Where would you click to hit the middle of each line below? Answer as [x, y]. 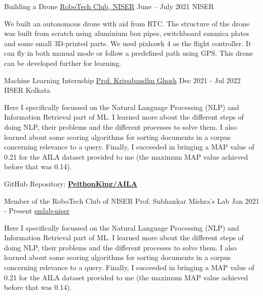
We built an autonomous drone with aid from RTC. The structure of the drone [127, 23]
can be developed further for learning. [63, 63]
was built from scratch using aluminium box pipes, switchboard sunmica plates [127, 33]
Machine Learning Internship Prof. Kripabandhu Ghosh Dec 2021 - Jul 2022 [122, 80]
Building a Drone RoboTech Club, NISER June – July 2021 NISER [109, 6]
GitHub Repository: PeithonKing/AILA [71, 183]
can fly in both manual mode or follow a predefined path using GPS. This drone [129, 53]
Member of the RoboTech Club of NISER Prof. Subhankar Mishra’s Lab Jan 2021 [132, 200]
